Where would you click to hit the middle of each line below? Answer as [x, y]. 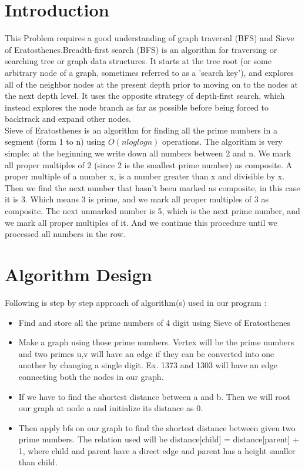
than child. [38, 462]
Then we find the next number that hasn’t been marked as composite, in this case [152, 187]
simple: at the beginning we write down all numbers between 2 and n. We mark [148, 153]
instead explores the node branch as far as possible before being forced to [137, 107]
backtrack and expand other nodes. [68, 119]
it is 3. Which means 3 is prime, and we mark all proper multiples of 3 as [137, 199]
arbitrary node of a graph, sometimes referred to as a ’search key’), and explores [149, 72]
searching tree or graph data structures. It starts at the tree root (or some [138, 61]
